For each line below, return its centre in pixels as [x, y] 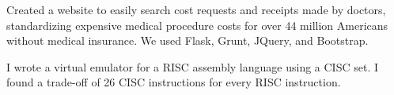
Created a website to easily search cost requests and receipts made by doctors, [196, 9]
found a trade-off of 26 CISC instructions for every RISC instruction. [174, 82]
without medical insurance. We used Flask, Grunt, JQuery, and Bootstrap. [188, 40]
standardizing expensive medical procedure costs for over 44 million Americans [197, 25]
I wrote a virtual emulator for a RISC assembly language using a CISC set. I [193, 66]
